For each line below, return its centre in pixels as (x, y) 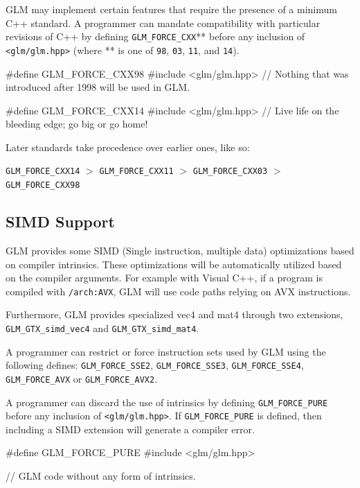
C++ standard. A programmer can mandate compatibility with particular (163, 23)
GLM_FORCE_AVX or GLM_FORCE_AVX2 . (82, 378)
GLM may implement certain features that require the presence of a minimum (171, 9)
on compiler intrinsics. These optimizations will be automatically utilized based (174, 264)
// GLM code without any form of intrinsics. (101, 476)
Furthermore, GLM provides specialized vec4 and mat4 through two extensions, (174, 314)
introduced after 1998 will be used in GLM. (98, 87)
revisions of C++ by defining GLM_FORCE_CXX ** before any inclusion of (155, 36)
